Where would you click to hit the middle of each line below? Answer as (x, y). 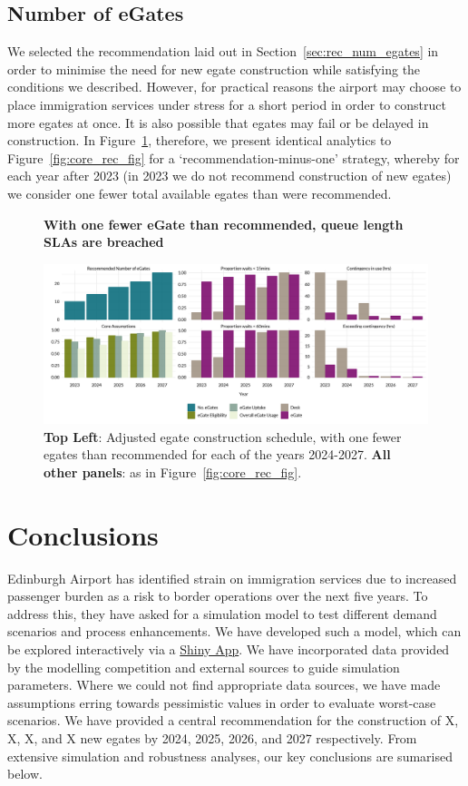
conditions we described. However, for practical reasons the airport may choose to (234, 87)
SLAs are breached (104, 242)
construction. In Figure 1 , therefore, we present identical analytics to (200, 140)
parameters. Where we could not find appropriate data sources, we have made (224, 685)
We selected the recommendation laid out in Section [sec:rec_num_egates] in (223, 51)
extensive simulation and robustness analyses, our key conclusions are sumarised (230, 756)
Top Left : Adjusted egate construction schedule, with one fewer (223, 436)
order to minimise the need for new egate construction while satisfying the (214, 69)
